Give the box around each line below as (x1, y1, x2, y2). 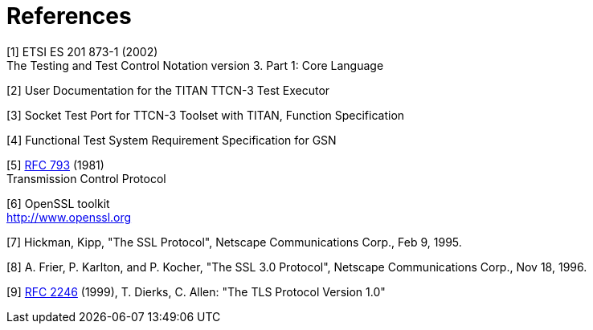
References (6, 2, 132, 30)
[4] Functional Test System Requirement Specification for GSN (6, 132, 337, 147)
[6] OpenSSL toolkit (6, 196, 110, 210)
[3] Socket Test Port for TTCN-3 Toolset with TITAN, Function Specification (6, 108, 405, 122)
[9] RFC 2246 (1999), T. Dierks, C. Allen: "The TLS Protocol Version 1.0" (6, 284, 386, 299)
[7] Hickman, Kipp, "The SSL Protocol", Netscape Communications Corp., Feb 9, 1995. (6, 234, 462, 249)
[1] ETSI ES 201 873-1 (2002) (6, 44, 158, 59)
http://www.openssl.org (6, 210, 132, 224)
